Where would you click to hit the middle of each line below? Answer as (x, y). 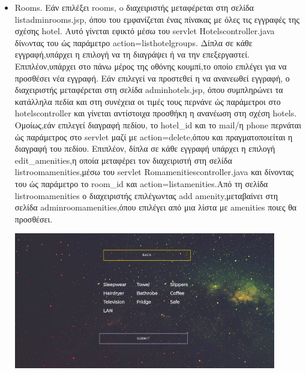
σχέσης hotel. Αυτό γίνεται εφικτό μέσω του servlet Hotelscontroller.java (145, 31)
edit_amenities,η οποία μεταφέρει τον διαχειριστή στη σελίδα (123, 160)
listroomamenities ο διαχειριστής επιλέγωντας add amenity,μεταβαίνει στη (146, 195)
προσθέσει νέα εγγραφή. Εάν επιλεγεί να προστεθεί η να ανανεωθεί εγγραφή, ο (152, 78)
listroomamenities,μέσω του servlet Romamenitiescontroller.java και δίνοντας (154, 172)
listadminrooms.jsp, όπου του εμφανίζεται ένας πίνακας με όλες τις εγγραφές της (157, 19)
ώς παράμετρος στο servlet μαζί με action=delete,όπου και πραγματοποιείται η (154, 136)
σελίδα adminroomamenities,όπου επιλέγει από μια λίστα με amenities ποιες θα (156, 207)
